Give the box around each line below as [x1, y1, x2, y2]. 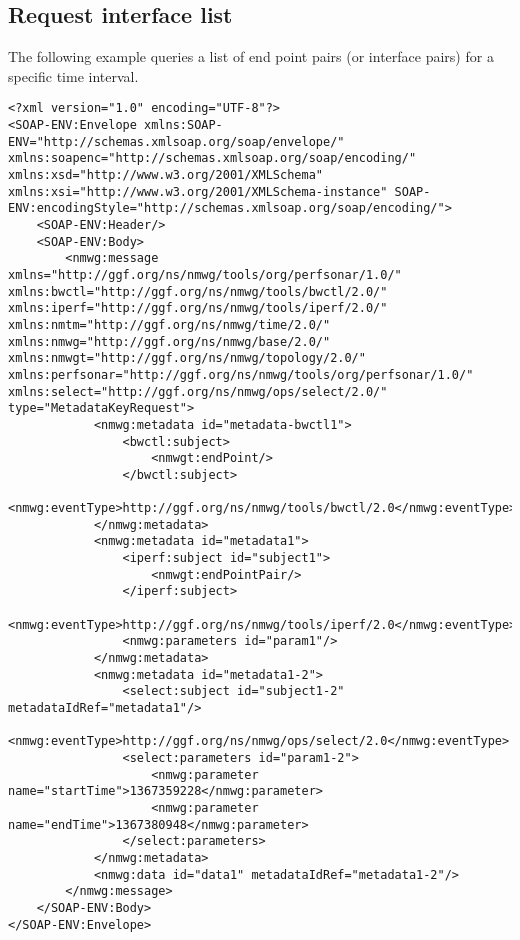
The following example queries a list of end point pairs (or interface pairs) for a [8, 46, 494, 67]
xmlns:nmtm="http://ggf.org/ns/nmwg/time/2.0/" [8, 317, 331, 332]
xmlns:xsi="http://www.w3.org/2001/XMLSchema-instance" [8, 184, 388, 199]
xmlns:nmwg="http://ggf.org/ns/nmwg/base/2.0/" [8, 334, 331, 349]
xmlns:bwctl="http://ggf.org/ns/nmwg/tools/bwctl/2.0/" [8, 284, 388, 299]
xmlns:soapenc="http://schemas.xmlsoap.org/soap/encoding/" [8, 151, 417, 166]
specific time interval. [8, 65, 139, 86]
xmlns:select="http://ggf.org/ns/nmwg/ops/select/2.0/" [8, 384, 388, 399]
